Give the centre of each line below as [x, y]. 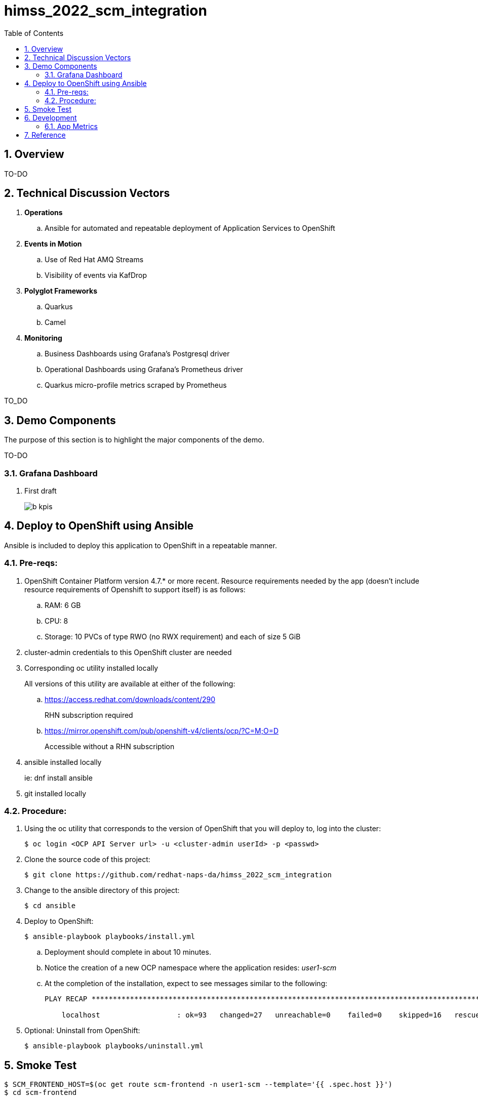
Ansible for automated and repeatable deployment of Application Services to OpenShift [190, 228]
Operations [44, 213]
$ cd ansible [50, 906]
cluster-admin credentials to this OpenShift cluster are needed [128, 652]
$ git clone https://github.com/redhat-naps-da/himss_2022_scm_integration [178, 875]
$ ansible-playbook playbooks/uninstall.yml [114, 1046]
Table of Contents [34, 33]
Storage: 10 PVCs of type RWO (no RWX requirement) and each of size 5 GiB [173, 636]
